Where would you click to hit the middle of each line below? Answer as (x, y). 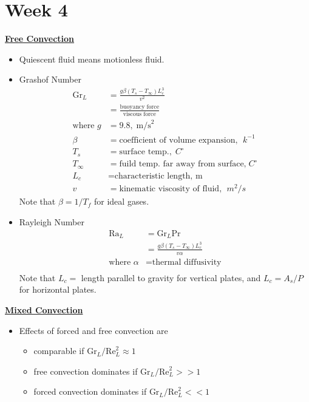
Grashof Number (50, 79)
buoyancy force (140, 107)
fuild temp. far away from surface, (183, 164)
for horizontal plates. (58, 289)
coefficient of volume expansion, (178, 140)
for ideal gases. (122, 201)
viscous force (139, 114)
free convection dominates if (86, 371)
